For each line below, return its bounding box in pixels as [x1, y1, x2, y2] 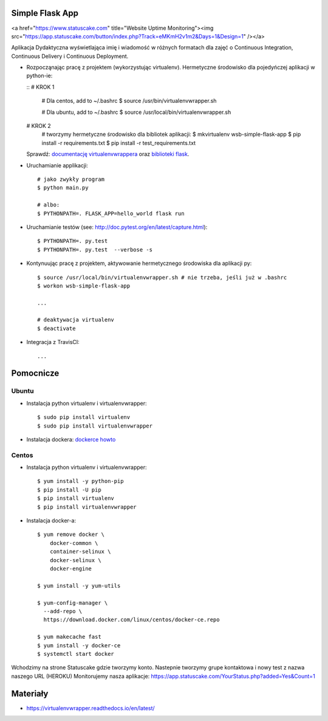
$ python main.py [37, 185, 89, 191]
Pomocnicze [11, 368, 60, 379]
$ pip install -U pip [37, 486, 101, 493]
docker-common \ [49, 540, 98, 546]
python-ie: [26, 72, 53, 79]
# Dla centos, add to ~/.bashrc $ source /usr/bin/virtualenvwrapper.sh [41, 97, 217, 105]
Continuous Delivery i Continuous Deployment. [11, 52, 129, 60]
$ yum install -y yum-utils [37, 582, 121, 589]
